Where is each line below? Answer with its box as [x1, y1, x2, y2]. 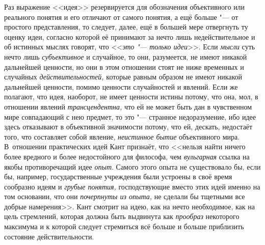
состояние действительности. [4, 231, 94, 241]
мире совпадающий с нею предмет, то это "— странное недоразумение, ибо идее [4, 111, 256, 122]
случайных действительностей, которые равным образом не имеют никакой [4, 71, 243, 82]
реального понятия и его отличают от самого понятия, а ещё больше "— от [4, 11, 238, 22]
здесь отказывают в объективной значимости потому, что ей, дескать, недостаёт [4, 121, 253, 132]
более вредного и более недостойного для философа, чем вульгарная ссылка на [4, 151, 250, 161]
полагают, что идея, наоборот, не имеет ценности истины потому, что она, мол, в [4, 91, 258, 102]
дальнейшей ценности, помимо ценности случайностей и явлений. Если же [4, 81, 238, 92]
